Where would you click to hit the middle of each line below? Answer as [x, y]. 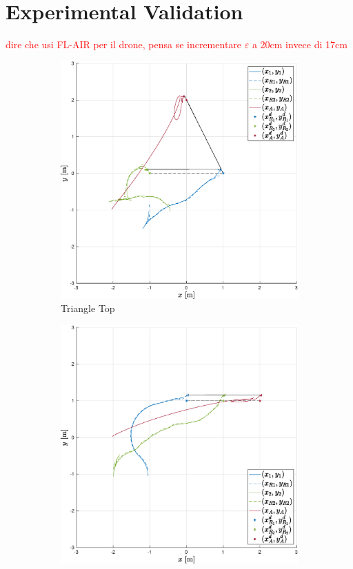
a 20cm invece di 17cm [300, 44]
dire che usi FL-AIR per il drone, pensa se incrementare [124, 44]
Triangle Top [88, 308]
